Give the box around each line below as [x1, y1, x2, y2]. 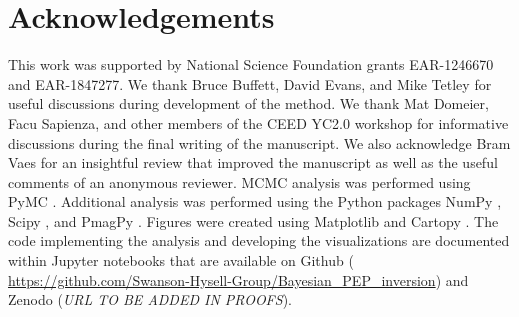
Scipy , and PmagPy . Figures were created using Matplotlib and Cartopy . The [8, 210, 499, 231]
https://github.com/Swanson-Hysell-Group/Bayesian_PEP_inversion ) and [8, 269, 469, 290]
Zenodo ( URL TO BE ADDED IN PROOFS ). [8, 289, 292, 310]
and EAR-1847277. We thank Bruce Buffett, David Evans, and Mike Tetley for [8, 73, 492, 94]
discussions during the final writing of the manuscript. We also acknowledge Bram [8, 132, 511, 153]
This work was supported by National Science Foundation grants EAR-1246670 [8, 54, 494, 75]
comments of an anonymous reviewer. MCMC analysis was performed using [8, 171, 471, 192]
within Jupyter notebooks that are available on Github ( [8, 250, 354, 271]
